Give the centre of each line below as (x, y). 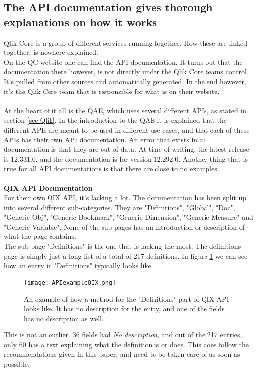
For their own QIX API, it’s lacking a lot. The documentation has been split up (125, 198)
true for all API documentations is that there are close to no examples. (112, 168)
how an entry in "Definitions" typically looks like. (78, 265)
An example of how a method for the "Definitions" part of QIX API (127, 299)
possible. (17, 364)
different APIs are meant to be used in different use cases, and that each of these (127, 129)
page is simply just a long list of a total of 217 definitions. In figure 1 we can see (126, 256)
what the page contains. (40, 236)
